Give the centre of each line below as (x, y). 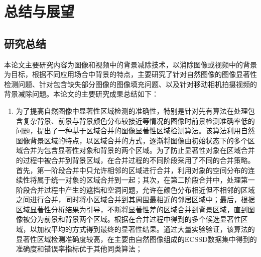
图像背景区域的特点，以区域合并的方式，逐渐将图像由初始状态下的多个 (132, 140)
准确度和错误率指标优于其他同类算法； (79, 249)
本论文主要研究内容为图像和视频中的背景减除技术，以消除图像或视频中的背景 (130, 64)
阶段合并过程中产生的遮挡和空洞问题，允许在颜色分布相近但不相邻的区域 (135, 189)
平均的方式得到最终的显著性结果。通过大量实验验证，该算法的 (153, 229)
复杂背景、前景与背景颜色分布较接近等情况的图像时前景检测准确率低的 (139, 120)
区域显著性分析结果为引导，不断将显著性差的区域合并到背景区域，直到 (132, 209)
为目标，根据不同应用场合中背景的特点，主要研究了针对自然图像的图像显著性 (130, 74)
